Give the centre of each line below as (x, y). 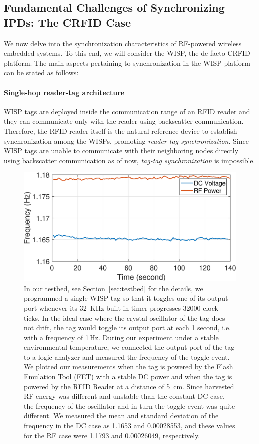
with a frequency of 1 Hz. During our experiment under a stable (121, 337)
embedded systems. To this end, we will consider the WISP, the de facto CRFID (127, 53)
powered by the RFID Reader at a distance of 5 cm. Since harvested (129, 386)
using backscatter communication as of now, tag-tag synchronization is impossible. (130, 160)
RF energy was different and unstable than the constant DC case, (124, 396)
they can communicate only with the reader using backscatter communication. (124, 121)
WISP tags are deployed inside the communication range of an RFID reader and (127, 111)
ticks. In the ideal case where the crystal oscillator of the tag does (125, 318)
